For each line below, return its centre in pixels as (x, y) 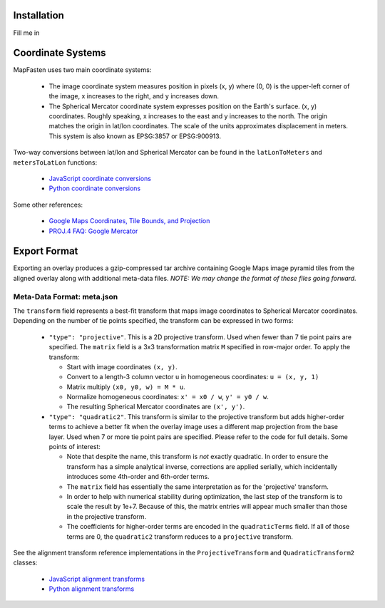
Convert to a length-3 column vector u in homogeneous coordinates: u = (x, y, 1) (193, 377)
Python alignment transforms (92, 589)
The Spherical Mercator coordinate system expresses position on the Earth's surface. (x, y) (183, 106)
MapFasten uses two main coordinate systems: (82, 70)
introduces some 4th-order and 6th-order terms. (138, 477)
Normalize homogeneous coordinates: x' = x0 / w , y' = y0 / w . (168, 397)
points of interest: (75, 447)
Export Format (46, 251)
